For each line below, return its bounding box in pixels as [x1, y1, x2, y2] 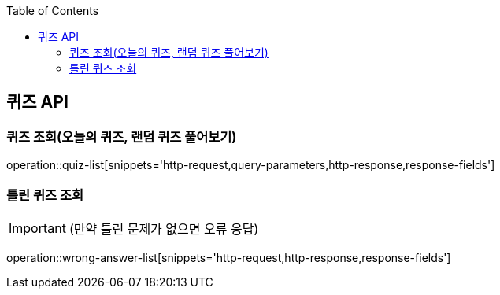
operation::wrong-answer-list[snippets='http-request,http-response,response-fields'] [6, 250, 451, 264]
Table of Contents [6, 4, 99, 17]
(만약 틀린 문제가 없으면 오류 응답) [69, 220, 259, 237]
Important [9, 219, 66, 236]
